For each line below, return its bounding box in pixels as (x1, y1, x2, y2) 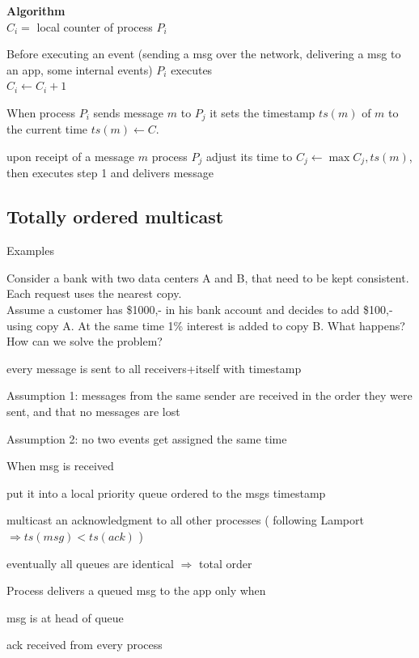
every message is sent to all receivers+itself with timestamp (6, 359, 302, 376)
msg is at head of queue (6, 609, 124, 626)
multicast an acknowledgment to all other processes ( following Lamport (6, 512, 364, 529)
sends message (93, 104, 164, 121)
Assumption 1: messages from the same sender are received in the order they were (6, 387, 413, 404)
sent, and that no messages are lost (6, 403, 180, 420)
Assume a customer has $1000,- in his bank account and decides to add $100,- (6, 301, 393, 318)
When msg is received (6, 457, 114, 474)
